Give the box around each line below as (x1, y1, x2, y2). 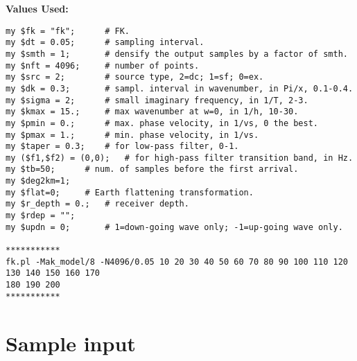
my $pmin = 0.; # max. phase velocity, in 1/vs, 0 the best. (6, 118, 319, 128)
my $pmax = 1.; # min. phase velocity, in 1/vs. (6, 130, 259, 140)
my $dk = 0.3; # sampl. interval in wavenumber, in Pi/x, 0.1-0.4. (6, 83, 354, 94)
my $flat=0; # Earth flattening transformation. (6, 187, 254, 197)
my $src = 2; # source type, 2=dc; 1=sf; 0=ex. (6, 72, 264, 82)
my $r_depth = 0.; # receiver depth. (6, 199, 189, 209)
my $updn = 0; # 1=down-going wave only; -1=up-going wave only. (6, 222, 343, 232)
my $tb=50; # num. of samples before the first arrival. (6, 164, 299, 175)
